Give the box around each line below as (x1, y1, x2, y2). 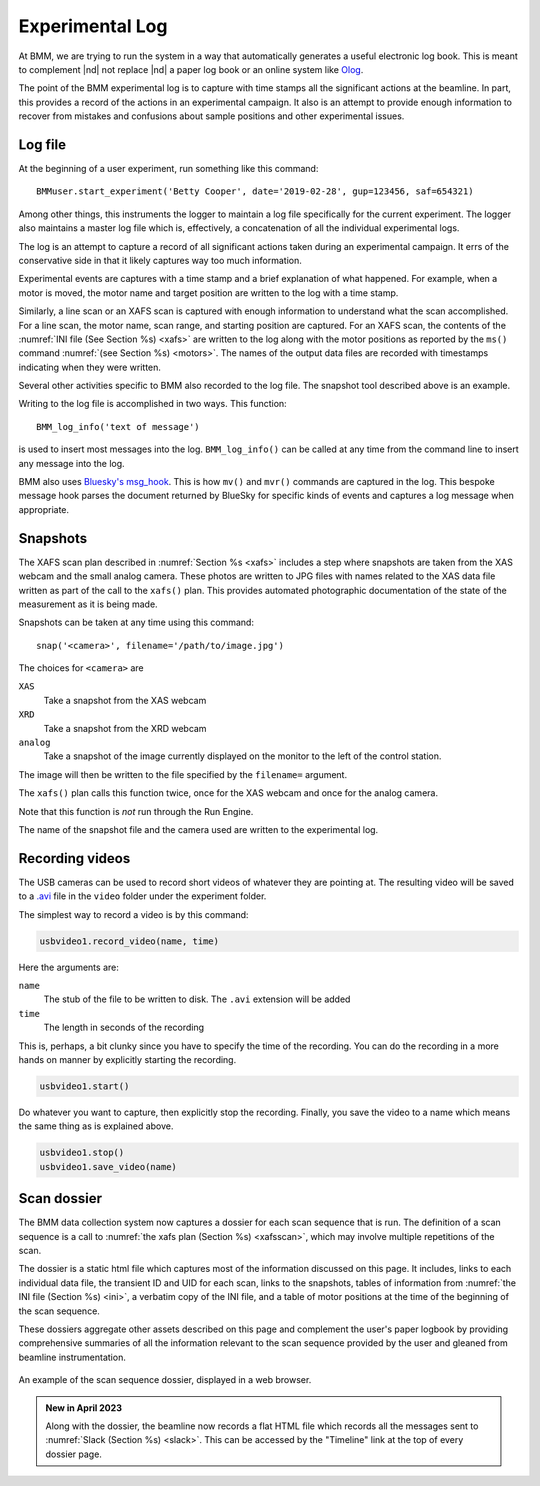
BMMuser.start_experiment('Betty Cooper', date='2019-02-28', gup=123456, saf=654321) (36, 186, 474, 197)
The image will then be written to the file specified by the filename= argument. (18, 768, 348, 780)
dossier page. (45, 1448, 102, 1460)
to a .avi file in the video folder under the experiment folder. (18, 890, 267, 902)
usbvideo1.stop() (39, 1147, 125, 1159)
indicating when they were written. (18, 361, 162, 373)
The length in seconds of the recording (43, 1021, 205, 1034)
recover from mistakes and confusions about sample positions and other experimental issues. (18, 110, 405, 122)
